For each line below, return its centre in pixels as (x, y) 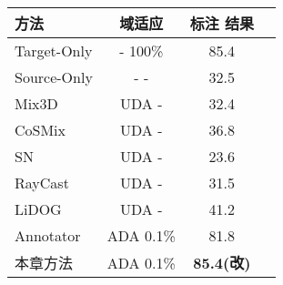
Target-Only (54, 51)
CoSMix (40, 130)
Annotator (48, 235)
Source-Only (54, 77)
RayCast (42, 183)
